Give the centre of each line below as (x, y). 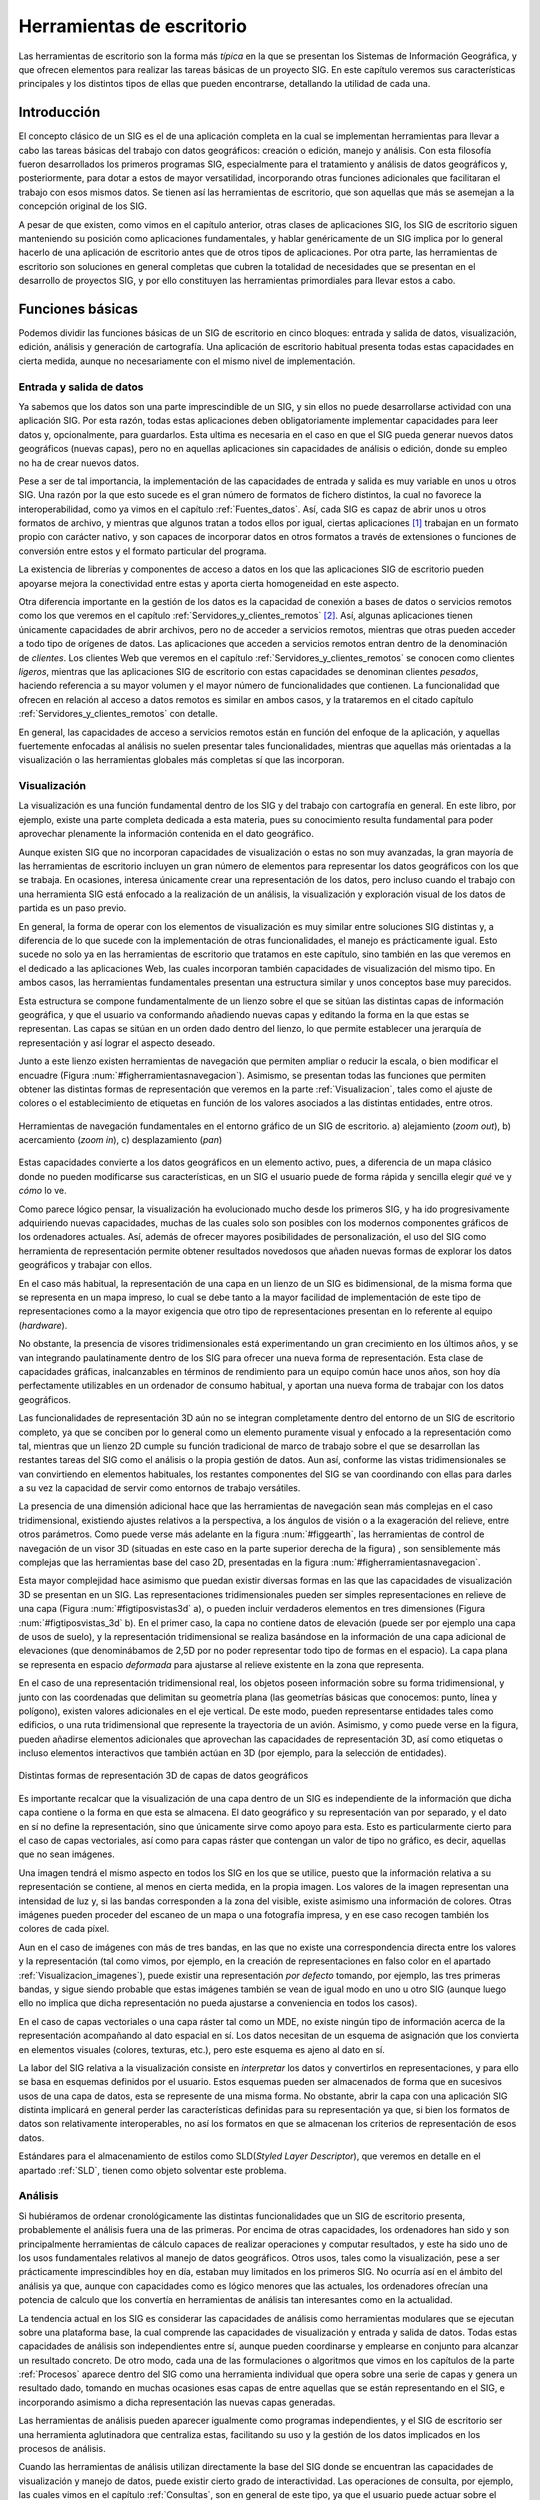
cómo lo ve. (42, 1191)
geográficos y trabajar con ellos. (85, 1265)
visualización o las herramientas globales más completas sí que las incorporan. (181, 760)
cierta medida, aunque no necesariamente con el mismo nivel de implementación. (187, 361)
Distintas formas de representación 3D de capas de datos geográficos (163, 1776)
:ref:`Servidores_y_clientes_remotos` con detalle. (118, 714)
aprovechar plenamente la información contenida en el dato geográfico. (166, 834)
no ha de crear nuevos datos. (79, 462)
